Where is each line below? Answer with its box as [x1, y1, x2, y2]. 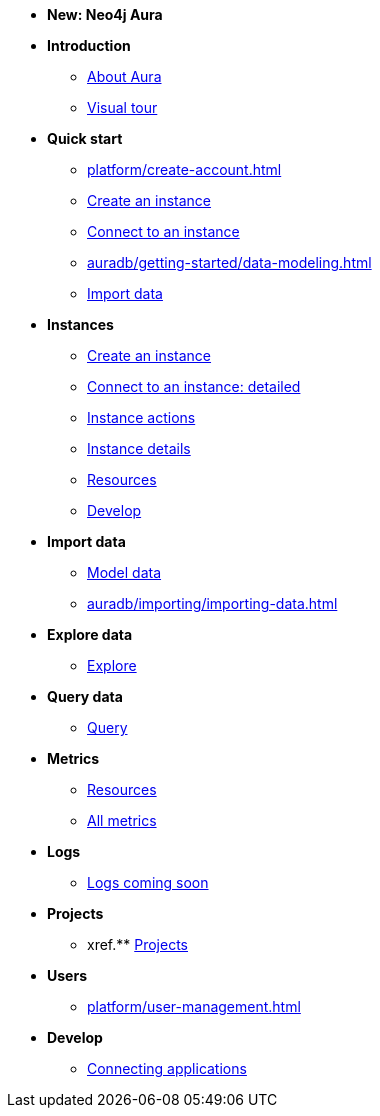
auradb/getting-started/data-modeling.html [87, 254, 372, 271]
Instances [47, 316, 114, 333]
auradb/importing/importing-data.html [87, 595, 338, 612]
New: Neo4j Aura [47, 6, 163, 23]
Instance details [87, 440, 191, 457]
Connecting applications [87, 1060, 247, 1077]
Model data [87, 564, 162, 581]
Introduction [47, 37, 131, 54]
